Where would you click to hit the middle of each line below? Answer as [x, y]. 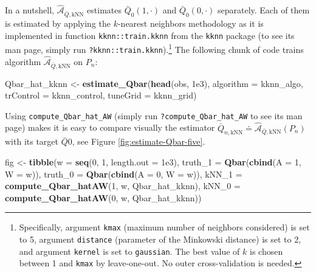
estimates [105, 10]
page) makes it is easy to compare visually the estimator [110, 127]
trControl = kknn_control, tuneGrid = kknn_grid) [101, 95]
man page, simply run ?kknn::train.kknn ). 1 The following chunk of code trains [154, 48]
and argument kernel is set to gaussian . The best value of [129, 251]
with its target [32, 141]
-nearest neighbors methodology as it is [191, 23]
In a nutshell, [29, 10]
